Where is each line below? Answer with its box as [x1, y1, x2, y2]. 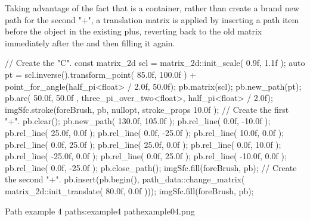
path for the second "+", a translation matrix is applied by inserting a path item [5, 13, 299, 26]
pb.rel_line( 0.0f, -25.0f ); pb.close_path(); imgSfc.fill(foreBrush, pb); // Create [5, 161, 297, 173]
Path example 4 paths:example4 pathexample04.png [5, 204, 195, 217]
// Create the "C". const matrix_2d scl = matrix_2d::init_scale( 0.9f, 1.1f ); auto [5, 56, 305, 69]
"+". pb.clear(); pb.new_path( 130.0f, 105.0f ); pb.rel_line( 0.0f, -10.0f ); [5, 115, 271, 127]
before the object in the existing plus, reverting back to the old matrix [5, 25, 262, 37]
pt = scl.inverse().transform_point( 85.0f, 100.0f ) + [5, 68, 197, 80]
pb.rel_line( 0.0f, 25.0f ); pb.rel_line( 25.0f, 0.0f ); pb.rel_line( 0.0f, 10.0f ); [5, 138, 281, 150]
